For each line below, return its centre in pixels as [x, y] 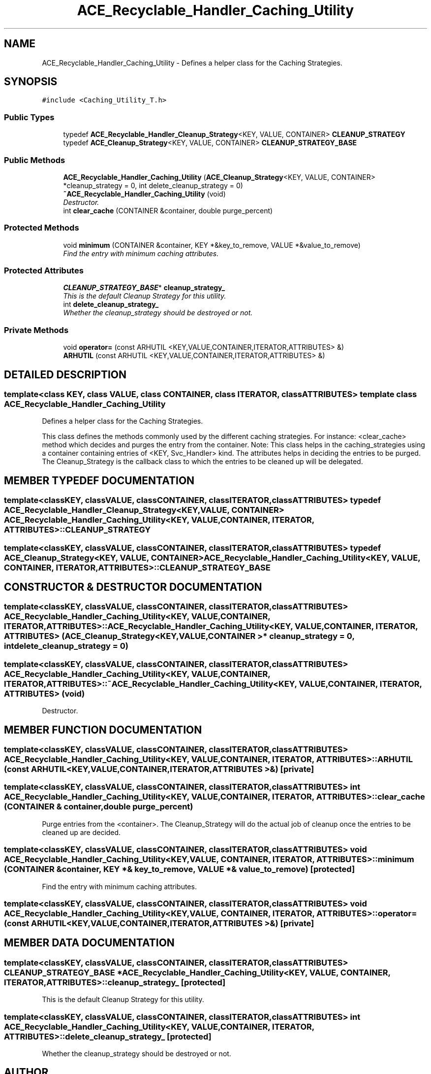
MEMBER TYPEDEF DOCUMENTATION [99, 480]
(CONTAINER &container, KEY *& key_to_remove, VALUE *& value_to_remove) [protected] [180, 869]
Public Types [29, 117]
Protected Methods [42, 228]
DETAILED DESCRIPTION [65, 374]
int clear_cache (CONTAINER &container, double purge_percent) [168, 210]
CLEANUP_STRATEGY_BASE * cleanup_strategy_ [144, 288]
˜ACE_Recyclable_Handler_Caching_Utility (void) [144, 194]
